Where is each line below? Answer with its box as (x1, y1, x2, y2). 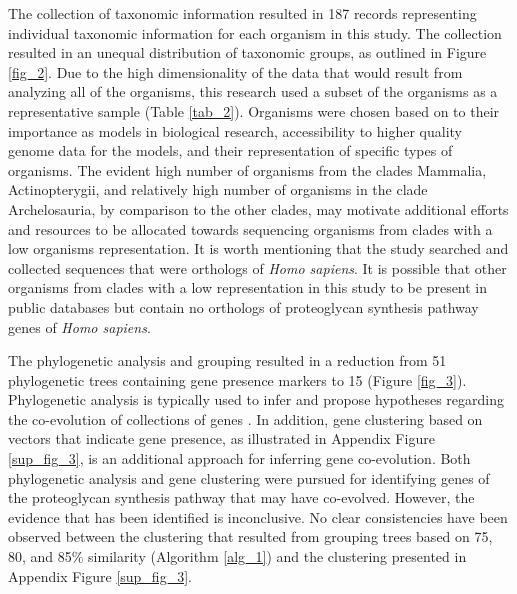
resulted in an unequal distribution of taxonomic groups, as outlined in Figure (8, 42, 487, 63)
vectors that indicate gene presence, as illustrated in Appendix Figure (8, 428, 435, 449)
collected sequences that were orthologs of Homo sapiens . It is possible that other (8, 257, 507, 278)
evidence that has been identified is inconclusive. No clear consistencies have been (8, 506, 508, 527)
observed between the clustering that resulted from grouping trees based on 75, (8, 526, 493, 547)
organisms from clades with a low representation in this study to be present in (8, 277, 488, 298)
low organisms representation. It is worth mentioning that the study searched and (8, 238, 509, 259)
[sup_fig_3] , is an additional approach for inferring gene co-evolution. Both (8, 448, 471, 469)
